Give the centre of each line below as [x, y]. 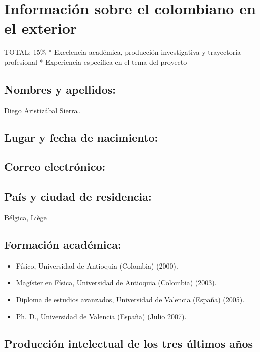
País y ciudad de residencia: [78, 196]
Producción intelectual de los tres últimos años [129, 343]
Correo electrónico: [55, 167]
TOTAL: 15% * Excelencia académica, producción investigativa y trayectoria [123, 52]
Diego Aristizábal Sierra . [42, 110]
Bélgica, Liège [25, 217]
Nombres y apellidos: [60, 89]
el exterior [41, 28]
